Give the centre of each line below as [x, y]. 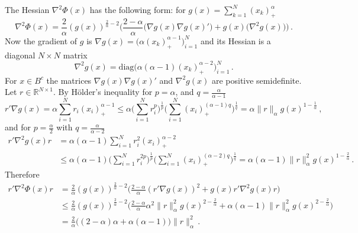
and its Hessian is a [236, 40]
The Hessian [27, 9]
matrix [75, 55]
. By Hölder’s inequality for [103, 92]
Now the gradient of [41, 40]
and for [18, 127]
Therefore [22, 174]
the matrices [69, 80]
